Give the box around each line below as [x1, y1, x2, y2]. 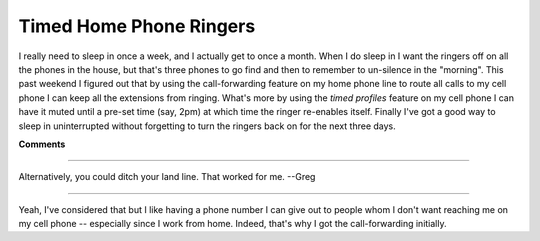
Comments [18, 138, 66, 150]
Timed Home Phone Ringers [18, 15, 256, 37]
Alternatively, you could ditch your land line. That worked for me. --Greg [18, 171, 316, 183]
